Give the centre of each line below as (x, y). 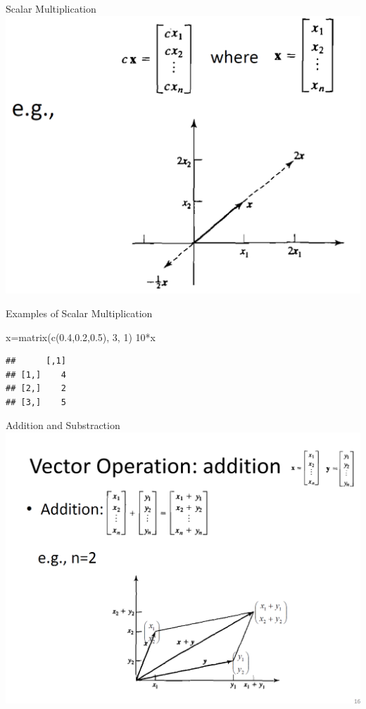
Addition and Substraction (63, 425)
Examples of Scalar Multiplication (79, 313)
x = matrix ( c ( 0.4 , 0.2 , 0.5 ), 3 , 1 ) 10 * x (81, 337)
